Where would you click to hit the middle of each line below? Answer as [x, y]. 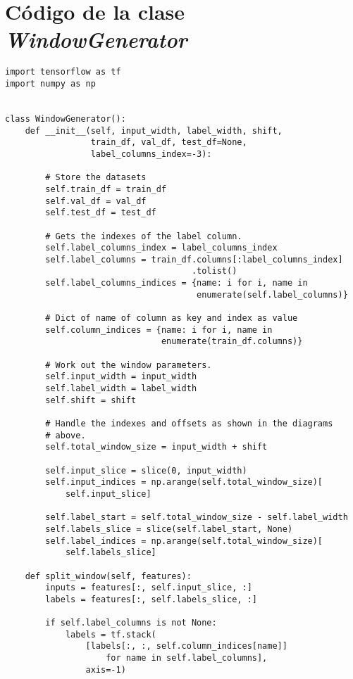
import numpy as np [50, 83]
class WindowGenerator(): [66, 119]
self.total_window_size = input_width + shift [156, 447]
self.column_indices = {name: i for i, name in [159, 330]
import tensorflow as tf [63, 72]
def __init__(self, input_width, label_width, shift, [154, 131]
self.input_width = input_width [121, 377]
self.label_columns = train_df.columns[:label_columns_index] [194, 259]
